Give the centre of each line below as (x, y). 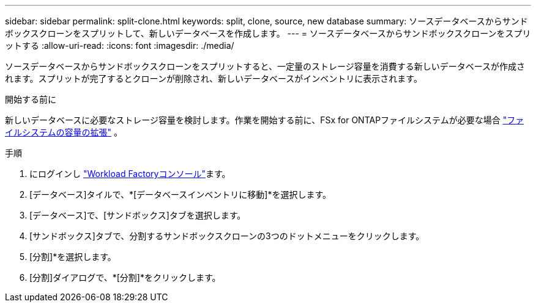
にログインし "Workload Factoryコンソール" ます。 (130, 174)
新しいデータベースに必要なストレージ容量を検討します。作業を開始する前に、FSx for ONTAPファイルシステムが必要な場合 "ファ (265, 120)
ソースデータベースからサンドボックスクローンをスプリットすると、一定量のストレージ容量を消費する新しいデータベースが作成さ (265, 66)
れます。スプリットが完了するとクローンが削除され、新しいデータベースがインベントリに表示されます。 (214, 78)
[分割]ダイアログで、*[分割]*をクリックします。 (125, 277)
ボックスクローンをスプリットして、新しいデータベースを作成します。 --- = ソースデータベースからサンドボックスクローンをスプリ (268, 33)
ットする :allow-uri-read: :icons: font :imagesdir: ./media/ (120, 45)
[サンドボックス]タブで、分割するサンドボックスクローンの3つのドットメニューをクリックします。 (227, 236)
